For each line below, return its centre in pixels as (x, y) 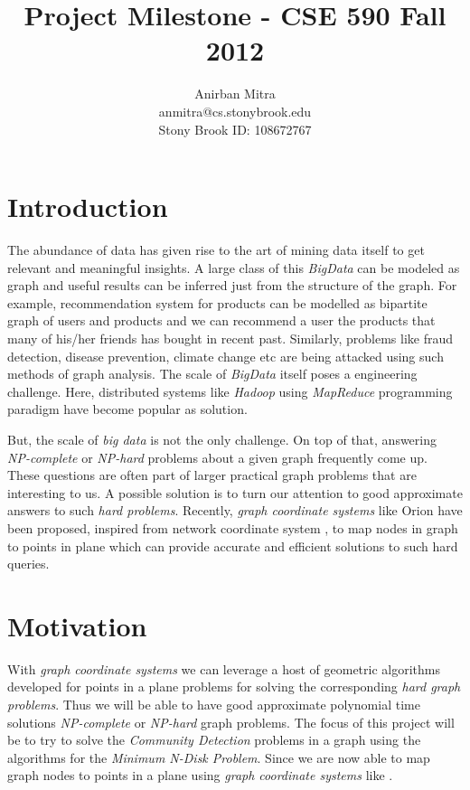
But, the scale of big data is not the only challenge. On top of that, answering (222, 439)
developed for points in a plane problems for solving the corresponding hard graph (234, 687)
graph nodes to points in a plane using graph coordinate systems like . (200, 775)
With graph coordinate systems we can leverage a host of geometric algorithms (224, 668)
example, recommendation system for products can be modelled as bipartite (217, 302)
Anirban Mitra (235, 94)
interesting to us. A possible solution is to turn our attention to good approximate (235, 492)
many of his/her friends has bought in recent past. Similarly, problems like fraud (230, 338)
